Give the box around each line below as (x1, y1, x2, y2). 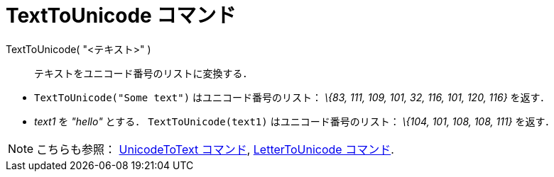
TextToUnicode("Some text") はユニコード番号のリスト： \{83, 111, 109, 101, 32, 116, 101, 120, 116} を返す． (34, 91, 550, 103)
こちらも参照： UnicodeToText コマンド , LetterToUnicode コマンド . (36, 142, 394, 156)
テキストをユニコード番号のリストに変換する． (34, 67, 253, 79)
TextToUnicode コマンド (6, 4, 237, 28)
